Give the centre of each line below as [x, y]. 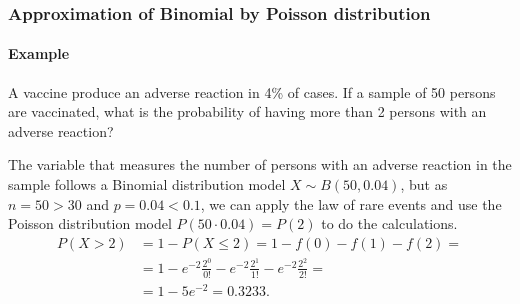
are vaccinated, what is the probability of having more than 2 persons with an [247, 111]
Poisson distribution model [90, 223]
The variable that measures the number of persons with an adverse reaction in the [260, 164]
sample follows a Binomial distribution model [147, 184]
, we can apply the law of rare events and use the [351, 203]
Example [39, 53]
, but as [424, 184]
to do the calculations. [389, 223]
